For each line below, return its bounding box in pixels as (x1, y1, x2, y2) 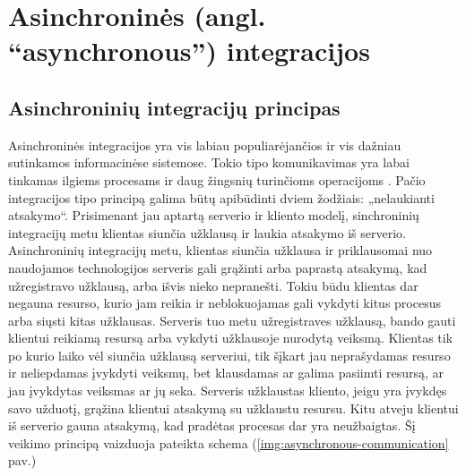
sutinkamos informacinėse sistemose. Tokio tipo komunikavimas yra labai (8, 153, 410, 172)
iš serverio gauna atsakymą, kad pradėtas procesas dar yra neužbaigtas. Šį (8, 416, 416, 435)
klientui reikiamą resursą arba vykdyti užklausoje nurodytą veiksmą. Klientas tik (8, 328, 453, 347)
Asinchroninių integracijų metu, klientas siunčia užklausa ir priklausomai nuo (8, 241, 433, 259)
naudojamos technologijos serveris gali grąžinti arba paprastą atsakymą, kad (8, 258, 427, 276)
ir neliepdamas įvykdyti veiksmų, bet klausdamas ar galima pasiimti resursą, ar (8, 363, 444, 382)
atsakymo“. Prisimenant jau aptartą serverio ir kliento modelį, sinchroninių (8, 206, 419, 225)
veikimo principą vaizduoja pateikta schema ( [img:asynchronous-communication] (8, 433, 449, 452)
